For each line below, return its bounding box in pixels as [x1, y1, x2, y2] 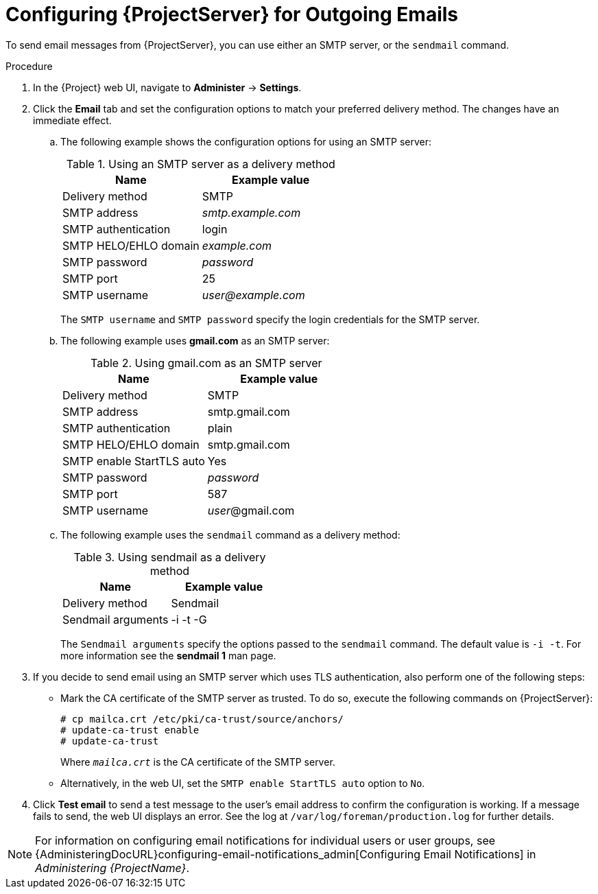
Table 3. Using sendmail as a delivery [73, 550, 266, 564]
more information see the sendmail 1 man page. [60, 649, 276, 661]
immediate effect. [33, 114, 112, 126]
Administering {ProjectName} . [35, 860, 189, 875]
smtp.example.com [202, 205, 301, 220]
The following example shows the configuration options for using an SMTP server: [60, 135, 432, 148]
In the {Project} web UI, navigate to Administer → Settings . [33, 81, 302, 93]
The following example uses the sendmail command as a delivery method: [60, 528, 400, 541]
